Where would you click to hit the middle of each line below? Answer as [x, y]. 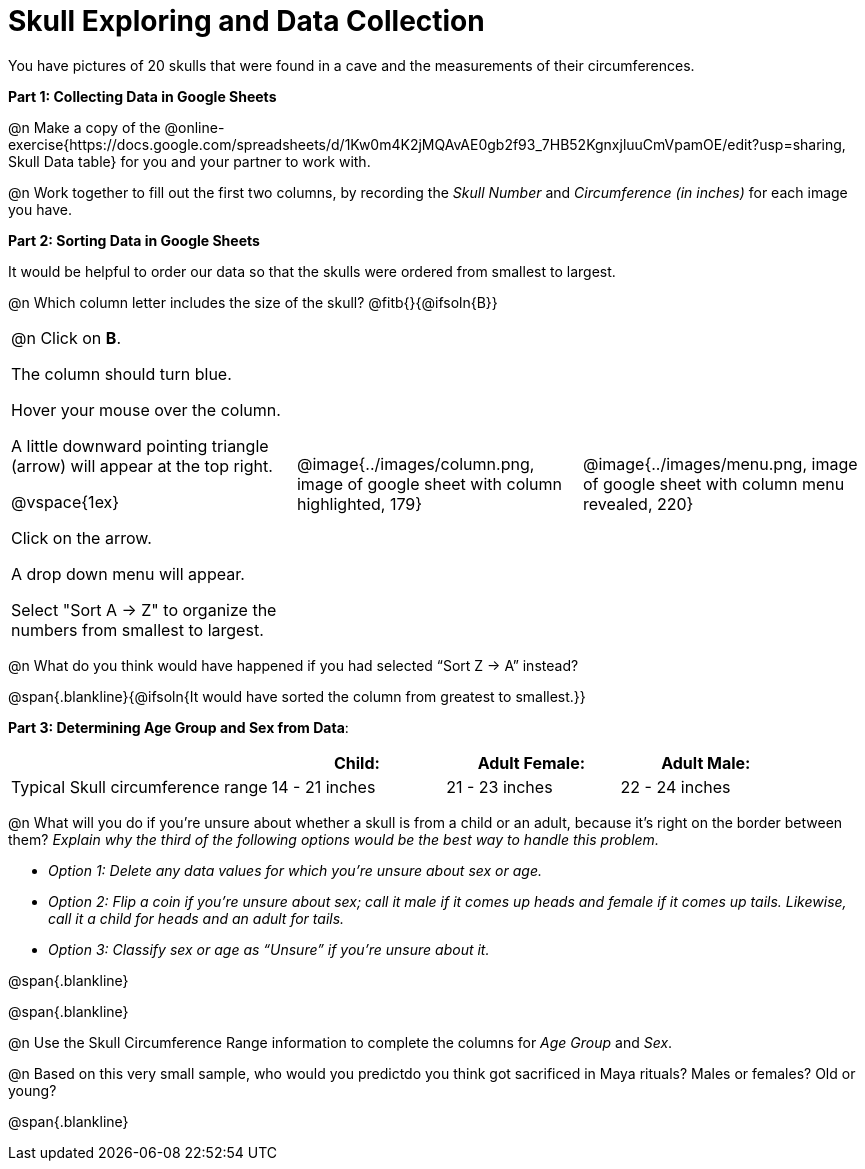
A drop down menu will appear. [128, 573]
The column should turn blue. [121, 373]
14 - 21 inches [323, 786]
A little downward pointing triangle [140, 445]
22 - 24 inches [675, 786]
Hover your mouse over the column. [146, 409]
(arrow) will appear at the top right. [142, 465]
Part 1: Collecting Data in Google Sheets [142, 96]
